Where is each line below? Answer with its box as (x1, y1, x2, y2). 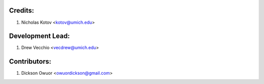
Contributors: (9, 57, 51, 66)
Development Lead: (9, 32, 70, 40)
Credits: (9, 6, 34, 15)
